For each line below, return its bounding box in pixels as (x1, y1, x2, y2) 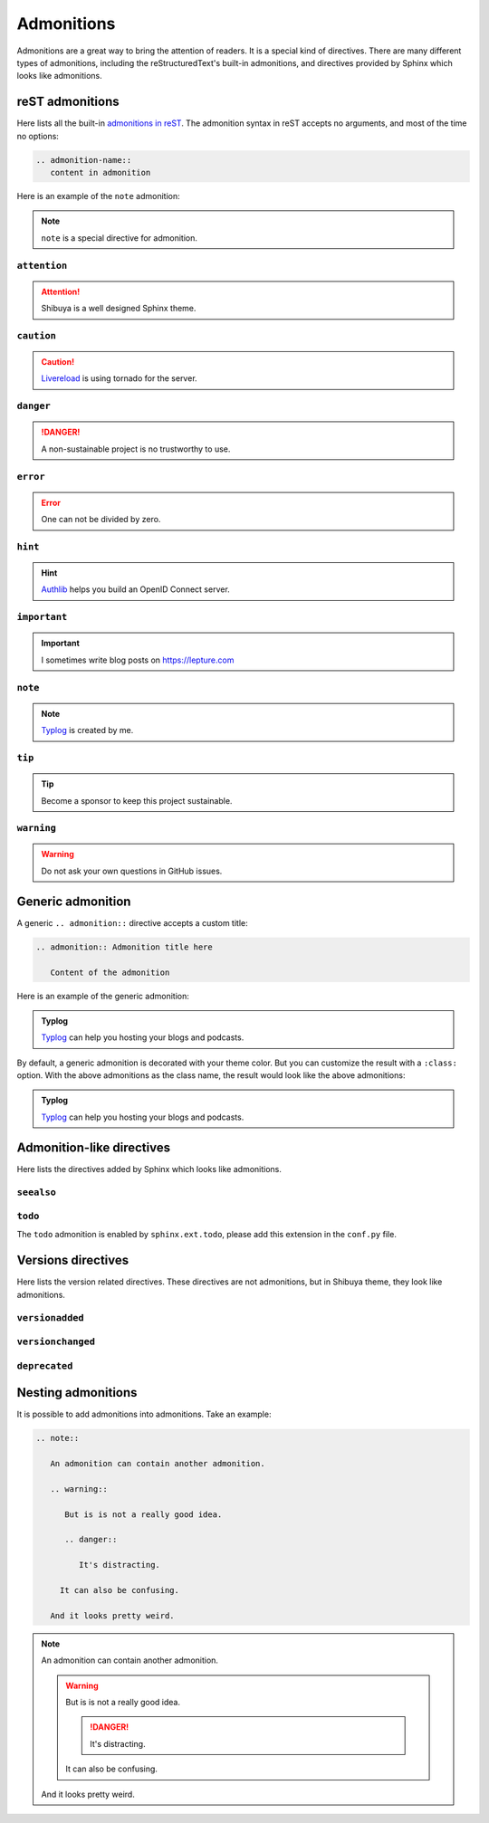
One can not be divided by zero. (41, 514, 161, 525)
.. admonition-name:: (35, 155, 132, 165)
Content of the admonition (50, 967, 170, 978)
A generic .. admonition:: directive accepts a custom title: (16, 917, 248, 928)
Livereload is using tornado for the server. (41, 373, 198, 384)
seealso (16, 1186, 56, 1198)
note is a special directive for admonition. (41, 232, 198, 243)
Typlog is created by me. (41, 725, 134, 736)
